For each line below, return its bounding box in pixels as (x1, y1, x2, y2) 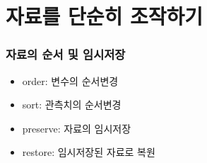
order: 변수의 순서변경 (22, 73, 119, 88)
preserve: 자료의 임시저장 (22, 120, 131, 135)
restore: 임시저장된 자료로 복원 (22, 145, 155, 159)
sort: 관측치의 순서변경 (22, 97, 122, 112)
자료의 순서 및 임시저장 (6, 45, 126, 63)
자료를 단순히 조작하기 (6, 1, 203, 30)
